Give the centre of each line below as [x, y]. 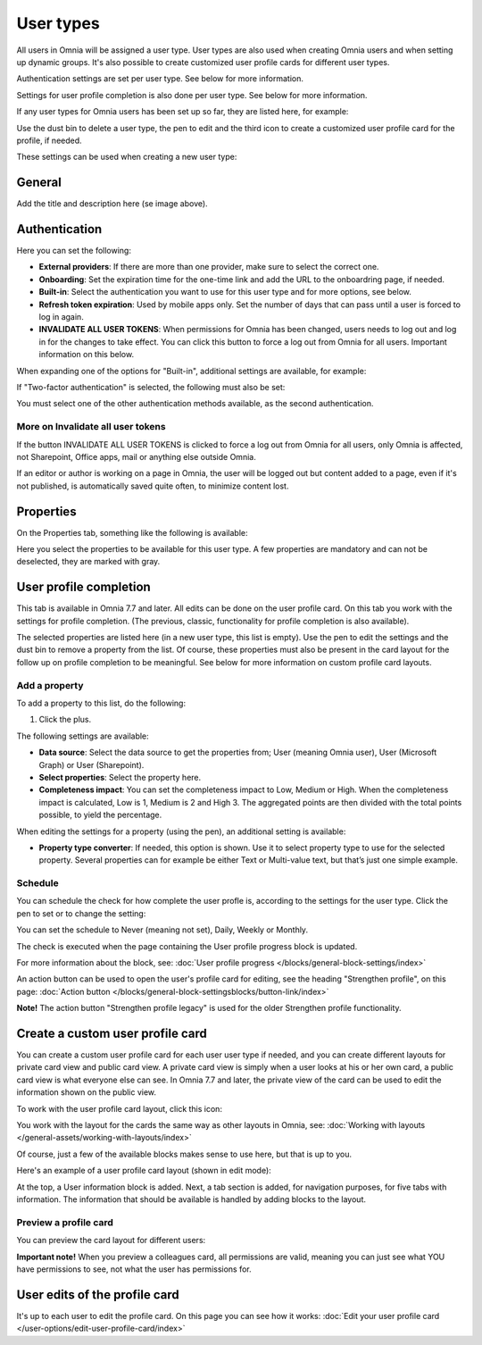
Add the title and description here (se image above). [112, 204]
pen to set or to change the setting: [81, 913]
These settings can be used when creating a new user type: [127, 157]
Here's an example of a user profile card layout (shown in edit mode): [144, 1171]
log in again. [61, 317]
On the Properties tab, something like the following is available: [133, 532]
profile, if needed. [49, 140]
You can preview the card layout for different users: [111, 1241]
